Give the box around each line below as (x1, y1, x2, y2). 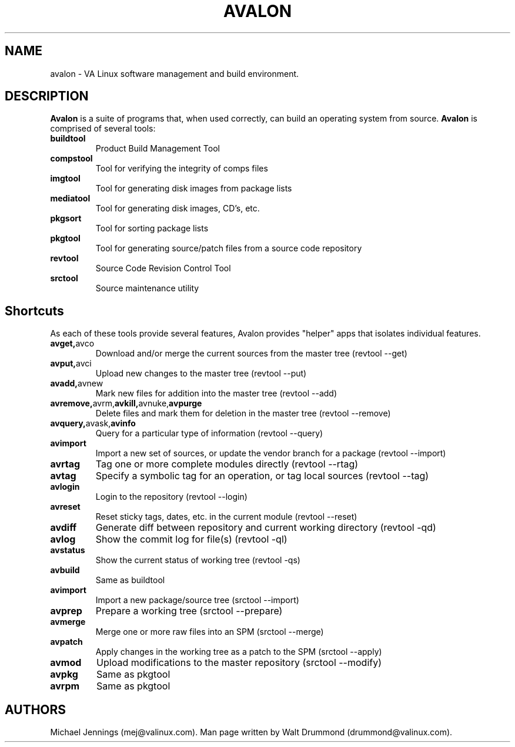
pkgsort (50, 213, 82, 224)
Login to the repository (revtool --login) (95, 492, 248, 502)
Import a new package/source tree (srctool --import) (95, 595, 299, 605)
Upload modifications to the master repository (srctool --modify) (96, 657, 382, 669)
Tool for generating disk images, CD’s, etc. (95, 203, 260, 214)
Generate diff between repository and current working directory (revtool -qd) (95, 521, 436, 534)
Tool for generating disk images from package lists (95, 183, 292, 194)
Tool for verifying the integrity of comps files (95, 163, 268, 174)
